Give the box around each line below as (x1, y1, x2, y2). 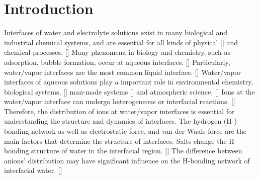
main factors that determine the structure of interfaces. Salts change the (4, 135, 227, 146)
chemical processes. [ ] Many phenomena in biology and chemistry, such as (4, 47, 231, 57)
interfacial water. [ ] (4, 165, 62, 175)
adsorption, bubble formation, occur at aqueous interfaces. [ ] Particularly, (4, 56, 230, 67)
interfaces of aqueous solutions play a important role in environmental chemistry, (4, 76, 253, 87)
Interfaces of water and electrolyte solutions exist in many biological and (4, 27, 228, 38)
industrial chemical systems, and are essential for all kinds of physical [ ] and (4, 37, 238, 47)
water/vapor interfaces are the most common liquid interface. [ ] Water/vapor (4, 66, 241, 77)
